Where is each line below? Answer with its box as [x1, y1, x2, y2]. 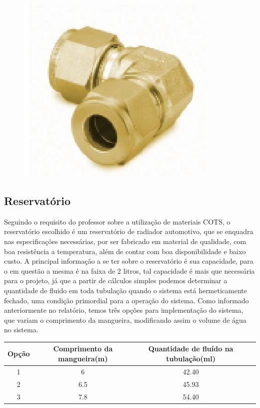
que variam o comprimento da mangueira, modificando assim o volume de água [4, 314, 246, 325]
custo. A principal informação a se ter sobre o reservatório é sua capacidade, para [4, 256, 253, 266]
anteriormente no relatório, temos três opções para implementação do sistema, [4, 305, 243, 315]
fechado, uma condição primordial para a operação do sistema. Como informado [4, 295, 249, 305]
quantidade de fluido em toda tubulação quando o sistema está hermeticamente [4, 285, 247, 295]
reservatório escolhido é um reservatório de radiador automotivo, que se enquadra [4, 226, 253, 237]
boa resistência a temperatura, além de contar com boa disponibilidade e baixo [4, 246, 246, 256]
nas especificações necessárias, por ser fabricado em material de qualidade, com [4, 236, 246, 246]
